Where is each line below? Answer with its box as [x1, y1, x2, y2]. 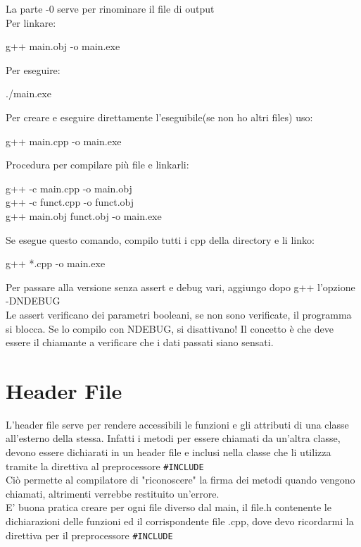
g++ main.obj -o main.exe [6, 39, 120, 54]
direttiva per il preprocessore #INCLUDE [6, 527, 173, 542]
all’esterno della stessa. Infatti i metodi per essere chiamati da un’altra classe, [6, 431, 341, 445]
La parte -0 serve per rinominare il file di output [6, 1, 215, 16]
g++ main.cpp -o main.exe [6, 133, 122, 148]
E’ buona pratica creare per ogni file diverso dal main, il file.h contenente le [6, 500, 331, 515]
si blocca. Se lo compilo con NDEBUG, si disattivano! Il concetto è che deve [6, 321, 334, 336]
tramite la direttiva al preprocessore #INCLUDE [6, 458, 204, 473]
